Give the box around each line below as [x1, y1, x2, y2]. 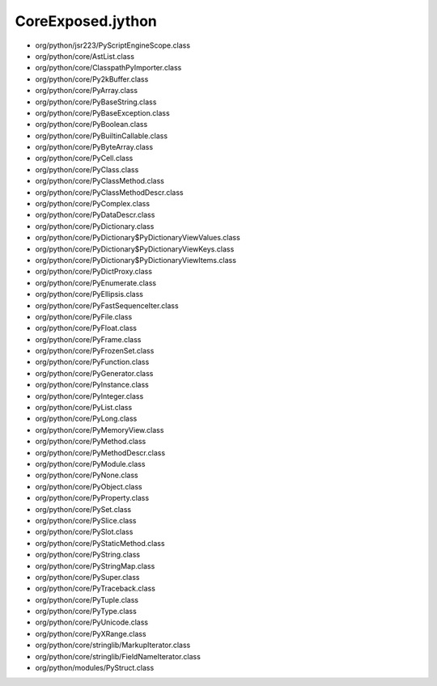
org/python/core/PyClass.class [35, 164, 139, 174]
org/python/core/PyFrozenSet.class [35, 346, 155, 356]
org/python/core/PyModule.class [35, 459, 146, 468]
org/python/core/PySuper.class [35, 572, 140, 582]
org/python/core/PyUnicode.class [35, 617, 149, 627]
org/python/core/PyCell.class [35, 154, 134, 163]
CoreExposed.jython [15, 12, 157, 30]
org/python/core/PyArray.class [35, 86, 138, 95]
